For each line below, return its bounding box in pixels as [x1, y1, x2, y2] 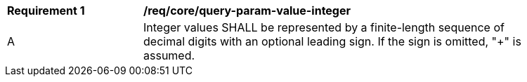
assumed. [143, 48, 195, 62]
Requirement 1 [7, 4, 85, 18]
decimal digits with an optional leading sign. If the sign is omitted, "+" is [143, 34, 521, 48]
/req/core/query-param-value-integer [143, 4, 351, 18]
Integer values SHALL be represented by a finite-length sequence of [143, 20, 505, 34]
